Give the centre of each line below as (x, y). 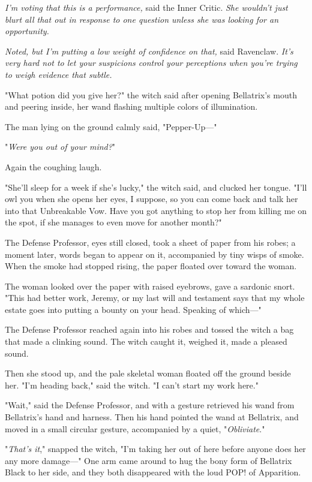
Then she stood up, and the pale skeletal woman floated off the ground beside (148, 373)
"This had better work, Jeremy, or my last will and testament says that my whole (155, 298)
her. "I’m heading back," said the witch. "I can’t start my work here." (132, 385)
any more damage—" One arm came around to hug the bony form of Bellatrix (148, 460)
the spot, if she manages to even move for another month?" (113, 222)
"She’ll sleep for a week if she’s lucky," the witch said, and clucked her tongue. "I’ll (156, 187)
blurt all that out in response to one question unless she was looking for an (142, 19)
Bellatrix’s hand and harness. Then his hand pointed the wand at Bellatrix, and (152, 417)
